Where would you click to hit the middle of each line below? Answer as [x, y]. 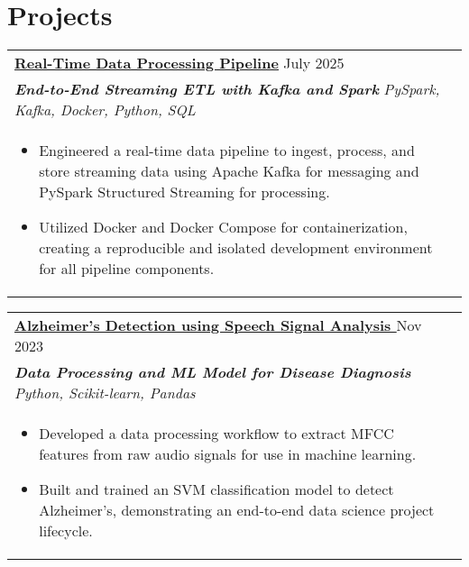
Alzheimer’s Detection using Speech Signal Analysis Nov [218, 325]
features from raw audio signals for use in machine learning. [228, 454]
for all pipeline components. [127, 269]
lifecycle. [66, 531]
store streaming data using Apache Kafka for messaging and [229, 171]
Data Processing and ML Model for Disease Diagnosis [213, 372]
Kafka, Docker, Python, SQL [105, 110]
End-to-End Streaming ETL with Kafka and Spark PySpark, [227, 89]
